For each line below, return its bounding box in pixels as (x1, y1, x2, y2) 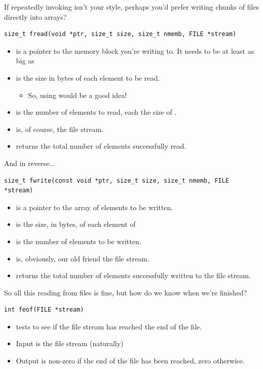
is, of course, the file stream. (16, 123, 104, 134)
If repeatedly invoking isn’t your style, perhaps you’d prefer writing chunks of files (4, 2, 259, 12)
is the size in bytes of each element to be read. (16, 72, 160, 83)
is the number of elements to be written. (16, 236, 141, 246)
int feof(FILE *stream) (4, 306, 84, 314)
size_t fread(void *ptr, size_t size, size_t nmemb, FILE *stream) (4, 30, 237, 38)
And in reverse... (4, 157, 55, 168)
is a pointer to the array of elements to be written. (16, 202, 173, 212)
